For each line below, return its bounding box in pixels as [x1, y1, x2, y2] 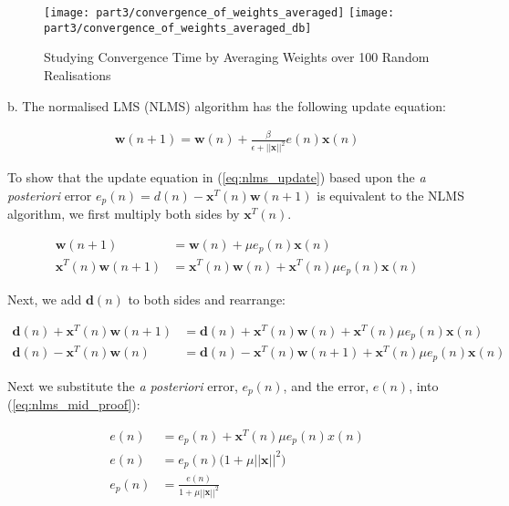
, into [409, 376, 439, 395]
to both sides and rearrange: [128, 290, 286, 308]
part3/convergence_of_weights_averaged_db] [44, 21, 312, 35]
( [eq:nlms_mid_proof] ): [7, 395, 140, 414]
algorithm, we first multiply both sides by [7, 204, 240, 223]
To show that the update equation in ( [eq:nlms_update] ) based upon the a [7, 168, 426, 187]
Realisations [44, 65, 111, 84]
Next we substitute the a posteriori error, [7, 376, 238, 395]
